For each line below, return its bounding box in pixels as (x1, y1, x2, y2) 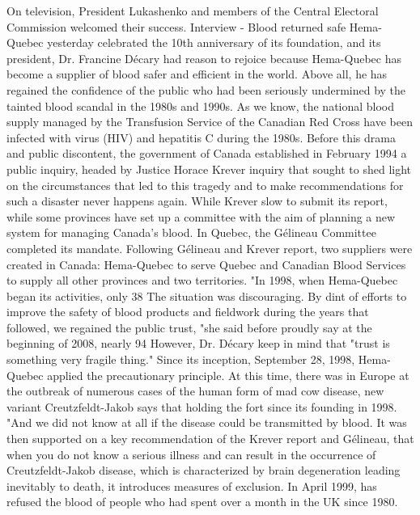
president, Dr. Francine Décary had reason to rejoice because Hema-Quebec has (6, 49, 401, 66)
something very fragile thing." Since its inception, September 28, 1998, (6, 351, 355, 368)
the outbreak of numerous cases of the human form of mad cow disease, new (6, 382, 384, 399)
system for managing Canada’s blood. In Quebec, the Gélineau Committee (6, 224, 376, 241)
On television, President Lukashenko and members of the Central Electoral (6, 2, 379, 19)
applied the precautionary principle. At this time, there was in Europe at (47, 366, 409, 383)
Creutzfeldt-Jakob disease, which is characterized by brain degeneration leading (6, 462, 401, 479)
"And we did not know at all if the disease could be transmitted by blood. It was (6, 414, 407, 431)
